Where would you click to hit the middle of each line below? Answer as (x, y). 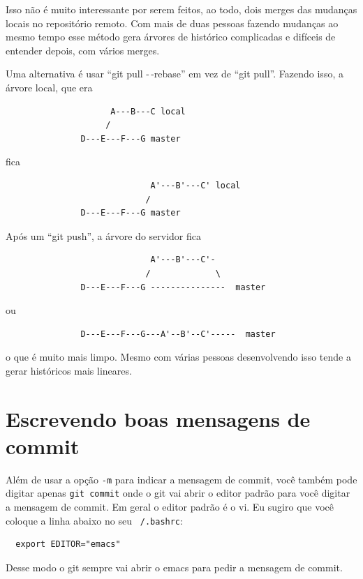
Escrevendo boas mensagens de (158, 418)
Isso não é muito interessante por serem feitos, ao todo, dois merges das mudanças (181, 9)
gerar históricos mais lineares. (69, 370)
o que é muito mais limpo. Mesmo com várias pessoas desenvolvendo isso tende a (178, 357)
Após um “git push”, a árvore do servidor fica (103, 235)
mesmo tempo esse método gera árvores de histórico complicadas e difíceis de (171, 37)
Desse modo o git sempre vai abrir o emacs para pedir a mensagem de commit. (174, 567)
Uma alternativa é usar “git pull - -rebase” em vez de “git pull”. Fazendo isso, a (175, 74)
